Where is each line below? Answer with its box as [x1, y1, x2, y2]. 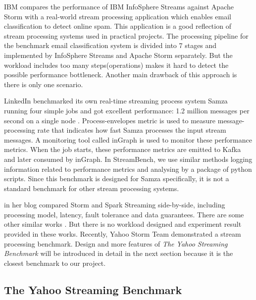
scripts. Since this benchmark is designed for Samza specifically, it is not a [4, 173, 229, 184]
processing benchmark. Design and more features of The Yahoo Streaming [4, 238, 228, 249]
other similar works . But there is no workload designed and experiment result [4, 219, 242, 229]
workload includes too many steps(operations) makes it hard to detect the [4, 59, 229, 70]
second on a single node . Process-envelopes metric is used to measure [4, 115, 216, 125]
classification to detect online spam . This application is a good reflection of [4, 21, 231, 31]
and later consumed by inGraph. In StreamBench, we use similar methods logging [4, 153, 253, 164]
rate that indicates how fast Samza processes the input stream [37, 125, 226, 135]
